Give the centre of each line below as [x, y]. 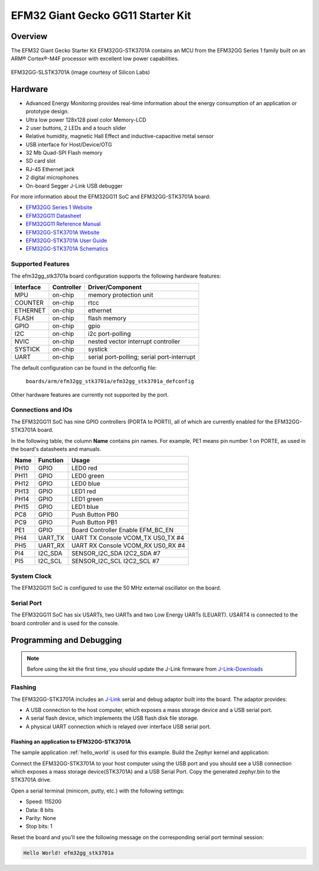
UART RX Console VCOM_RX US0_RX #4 [128, 546]
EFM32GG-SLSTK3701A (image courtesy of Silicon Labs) [80, 72]
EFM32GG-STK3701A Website [63, 232]
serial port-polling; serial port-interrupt [141, 357]
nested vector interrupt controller [134, 341]
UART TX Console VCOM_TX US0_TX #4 [128, 538]
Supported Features [40, 264]
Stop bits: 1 [39, 826]
